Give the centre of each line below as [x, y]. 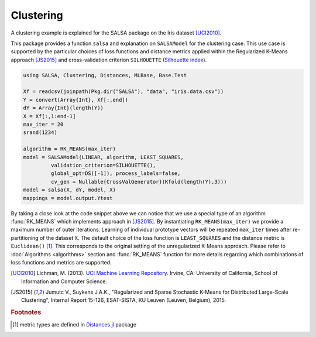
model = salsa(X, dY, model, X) [70, 190]
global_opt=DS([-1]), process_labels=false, [116, 173]
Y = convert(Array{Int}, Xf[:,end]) [76, 100]
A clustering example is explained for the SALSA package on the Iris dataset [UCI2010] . [116, 33]
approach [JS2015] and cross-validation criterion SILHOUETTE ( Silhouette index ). [109, 60]
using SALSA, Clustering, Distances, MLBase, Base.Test [105, 75]
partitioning [25, 238]
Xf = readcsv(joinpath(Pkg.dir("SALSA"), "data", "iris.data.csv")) [123, 92]
